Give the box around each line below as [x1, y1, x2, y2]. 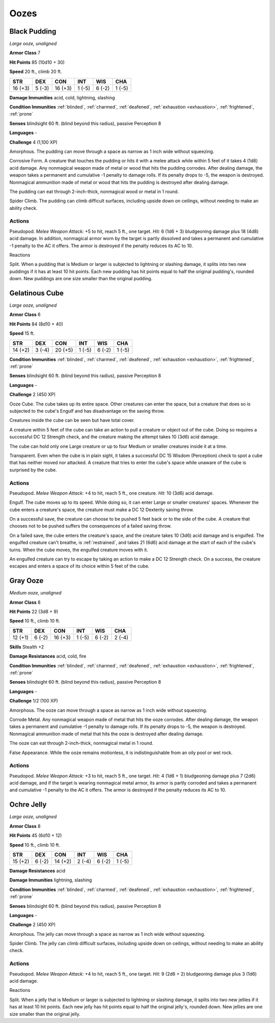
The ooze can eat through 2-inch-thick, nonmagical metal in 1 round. [9, 740, 154, 746]
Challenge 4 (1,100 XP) [9, 139, 58, 145]
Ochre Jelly [9, 800, 47, 809]
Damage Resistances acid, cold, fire [9, 653, 87, 659]
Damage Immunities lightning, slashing [9, 877, 92, 883]
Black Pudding [9, 27, 57, 36]
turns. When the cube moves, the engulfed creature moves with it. [9, 547, 149, 553]
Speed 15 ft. [9, 330, 35, 336]
